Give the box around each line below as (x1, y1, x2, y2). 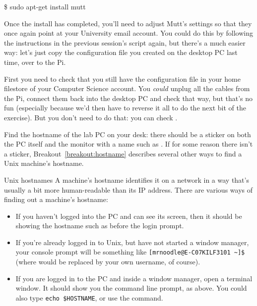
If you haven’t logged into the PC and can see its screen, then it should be (15, 210, 242, 221)
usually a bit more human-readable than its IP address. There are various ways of (4, 184, 253, 195)
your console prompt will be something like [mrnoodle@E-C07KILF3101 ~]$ (15, 247, 245, 257)
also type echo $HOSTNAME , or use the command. (15, 292, 163, 303)
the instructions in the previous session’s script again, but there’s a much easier (4, 37, 246, 48)
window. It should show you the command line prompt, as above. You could (15, 283, 247, 293)
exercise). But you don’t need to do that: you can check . (4, 112, 178, 122)
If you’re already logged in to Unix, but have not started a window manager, (15, 237, 249, 247)
